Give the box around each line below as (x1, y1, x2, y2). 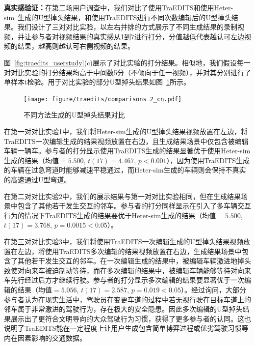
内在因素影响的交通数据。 (4, 332, 86, 343)
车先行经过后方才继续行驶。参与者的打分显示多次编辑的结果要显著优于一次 (4, 275, 244, 285)
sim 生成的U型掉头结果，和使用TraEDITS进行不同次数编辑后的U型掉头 (4, 12, 231, 22)
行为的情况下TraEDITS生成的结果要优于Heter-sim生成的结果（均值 (4, 210, 216, 220)
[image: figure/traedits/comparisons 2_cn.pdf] (24, 95, 182, 103)
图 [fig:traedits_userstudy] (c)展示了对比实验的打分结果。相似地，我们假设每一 (4, 57, 251, 67)
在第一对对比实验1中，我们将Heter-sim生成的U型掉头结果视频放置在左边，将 (4, 126, 248, 136)
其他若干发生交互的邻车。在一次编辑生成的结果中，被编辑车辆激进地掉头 (17, 256, 251, 266)
